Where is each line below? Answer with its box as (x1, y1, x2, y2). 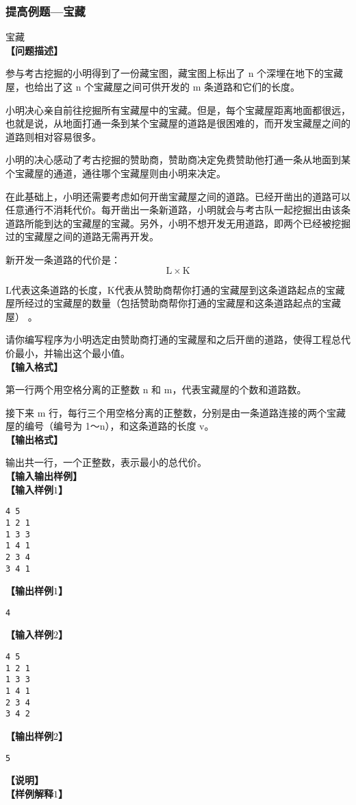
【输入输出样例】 (5, 469, 82, 483)
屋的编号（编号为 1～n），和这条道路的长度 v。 (5, 419, 214, 433)
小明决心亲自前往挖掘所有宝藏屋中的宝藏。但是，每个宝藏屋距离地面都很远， (5, 102, 351, 117)
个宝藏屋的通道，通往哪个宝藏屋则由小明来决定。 (5, 165, 226, 180)
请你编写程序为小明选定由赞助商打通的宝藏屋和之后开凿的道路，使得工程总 (5, 332, 341, 347)
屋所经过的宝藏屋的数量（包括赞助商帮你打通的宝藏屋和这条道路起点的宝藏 (5, 296, 341, 310)
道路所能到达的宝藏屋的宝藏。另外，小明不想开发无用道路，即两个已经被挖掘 (5, 215, 351, 230)
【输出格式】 (5, 432, 63, 446)
